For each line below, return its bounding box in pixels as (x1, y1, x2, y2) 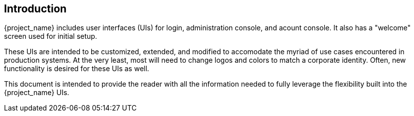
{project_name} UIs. (4, 88, 69, 97)
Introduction (4, 2, 67, 15)
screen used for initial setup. (4, 32, 97, 41)
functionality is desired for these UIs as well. (4, 64, 149, 73)
